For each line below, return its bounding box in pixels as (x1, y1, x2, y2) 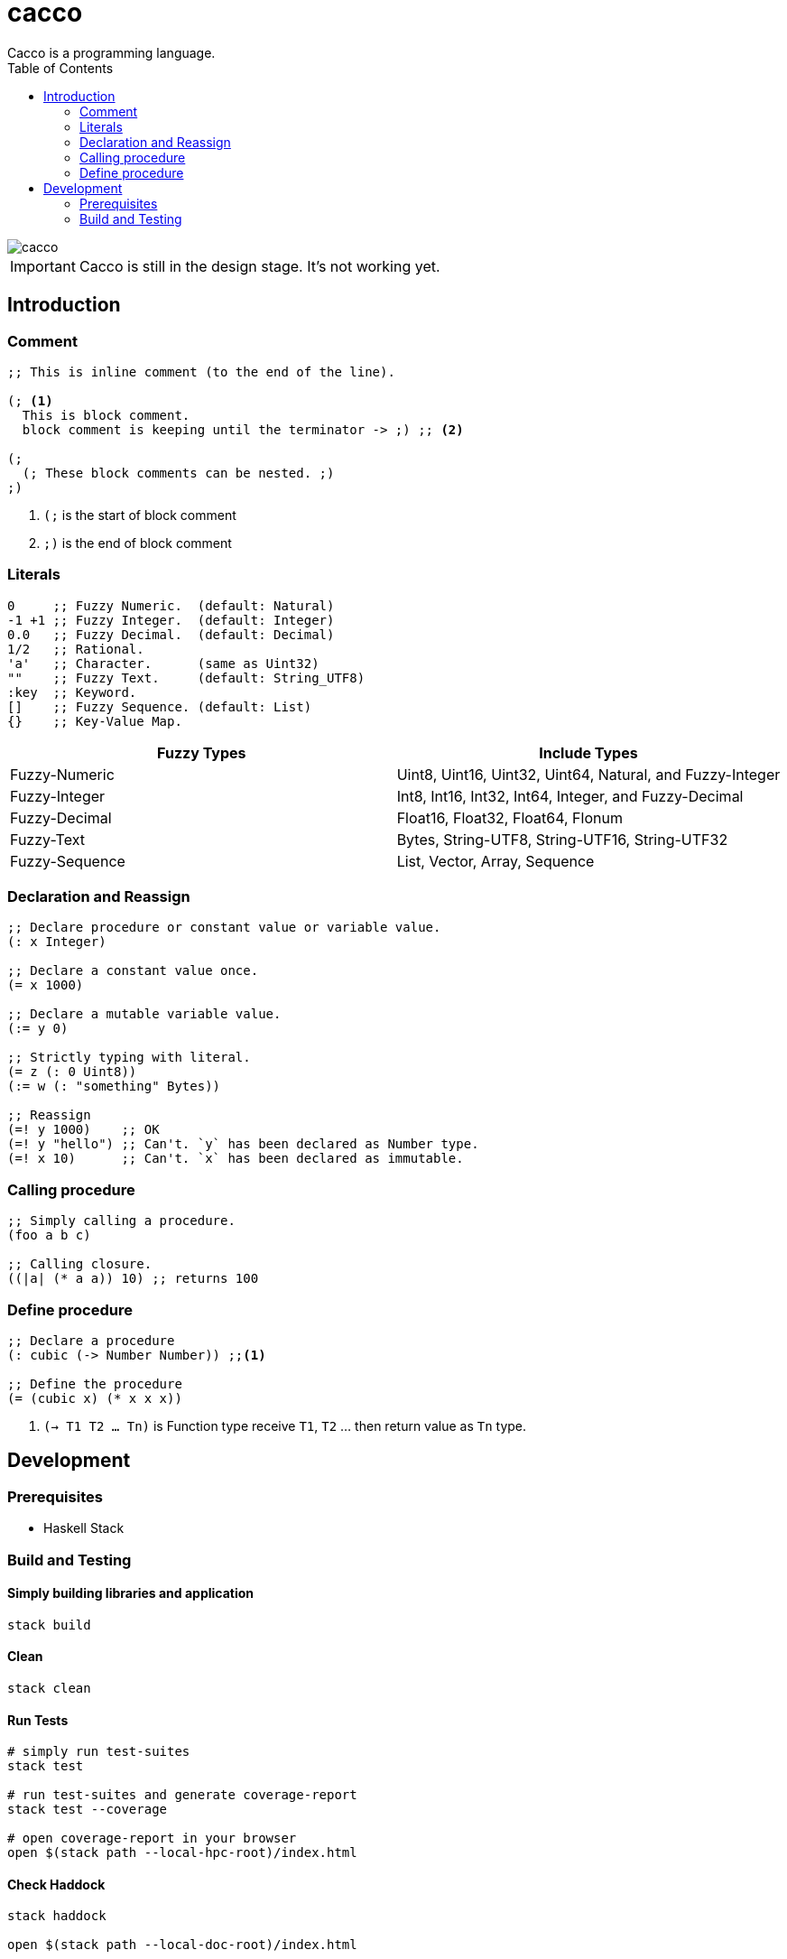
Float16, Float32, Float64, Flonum (396, 808, 623, 827)
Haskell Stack (43, 1520, 125, 1537)
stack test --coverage (7, 1802, 168, 1817)
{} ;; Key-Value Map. (7, 713, 182, 729)
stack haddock (7, 1908, 106, 1924)
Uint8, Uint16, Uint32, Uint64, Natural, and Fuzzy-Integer (396, 765, 781, 784)
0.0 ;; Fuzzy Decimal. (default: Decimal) (7, 627, 335, 642)
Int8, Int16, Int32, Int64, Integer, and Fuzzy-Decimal (396, 786, 744, 805)
